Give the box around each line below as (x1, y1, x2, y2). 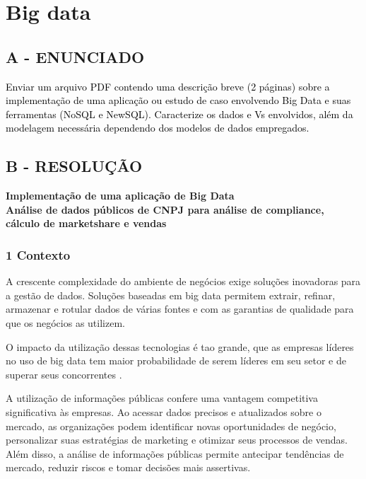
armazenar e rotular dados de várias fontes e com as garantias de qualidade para (6, 301, 354, 316)
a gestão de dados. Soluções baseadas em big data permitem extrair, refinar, (6, 287, 336, 302)
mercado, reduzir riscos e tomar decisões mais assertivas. (6, 460, 251, 475)
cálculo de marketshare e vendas (6, 216, 167, 231)
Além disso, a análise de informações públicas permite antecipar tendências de (6, 446, 344, 461)
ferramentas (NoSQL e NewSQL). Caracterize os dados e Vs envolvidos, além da (6, 106, 353, 121)
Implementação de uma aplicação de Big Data (6, 188, 235, 203)
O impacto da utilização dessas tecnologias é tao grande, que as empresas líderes (6, 339, 354, 354)
